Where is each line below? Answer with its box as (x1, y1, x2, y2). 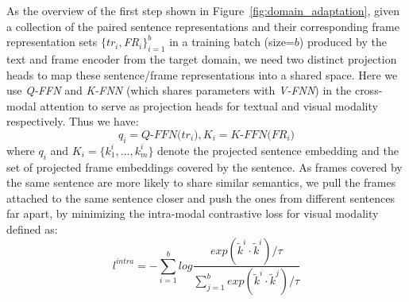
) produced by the (299, 33, 387, 50)
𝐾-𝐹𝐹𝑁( (230, 129, 272, 141)
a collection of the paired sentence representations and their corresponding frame (6, 17, 399, 34)
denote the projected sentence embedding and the (157, 141, 399, 158)
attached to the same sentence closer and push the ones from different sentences (6, 189, 395, 206)
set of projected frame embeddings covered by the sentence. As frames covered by (6, 158, 403, 175)
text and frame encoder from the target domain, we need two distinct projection (6, 50, 397, 67)
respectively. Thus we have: (6, 113, 139, 130)
